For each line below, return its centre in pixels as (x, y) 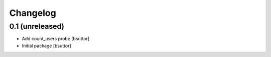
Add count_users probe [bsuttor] (56, 39)
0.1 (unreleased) (37, 26)
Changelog (33, 13)
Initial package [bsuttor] (46, 46)
